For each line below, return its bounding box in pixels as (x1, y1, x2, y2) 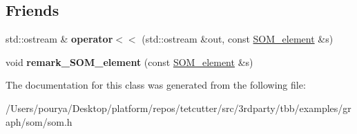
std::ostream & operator (6, 32, 113, 46)
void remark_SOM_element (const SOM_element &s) (6, 54, 253, 69)
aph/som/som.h (6, 114, 73, 129)
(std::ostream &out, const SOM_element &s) (142, 32, 334, 46)
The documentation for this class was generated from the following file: (6, 78, 306, 92)
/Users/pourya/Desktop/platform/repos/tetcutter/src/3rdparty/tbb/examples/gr (6, 100, 351, 115)
